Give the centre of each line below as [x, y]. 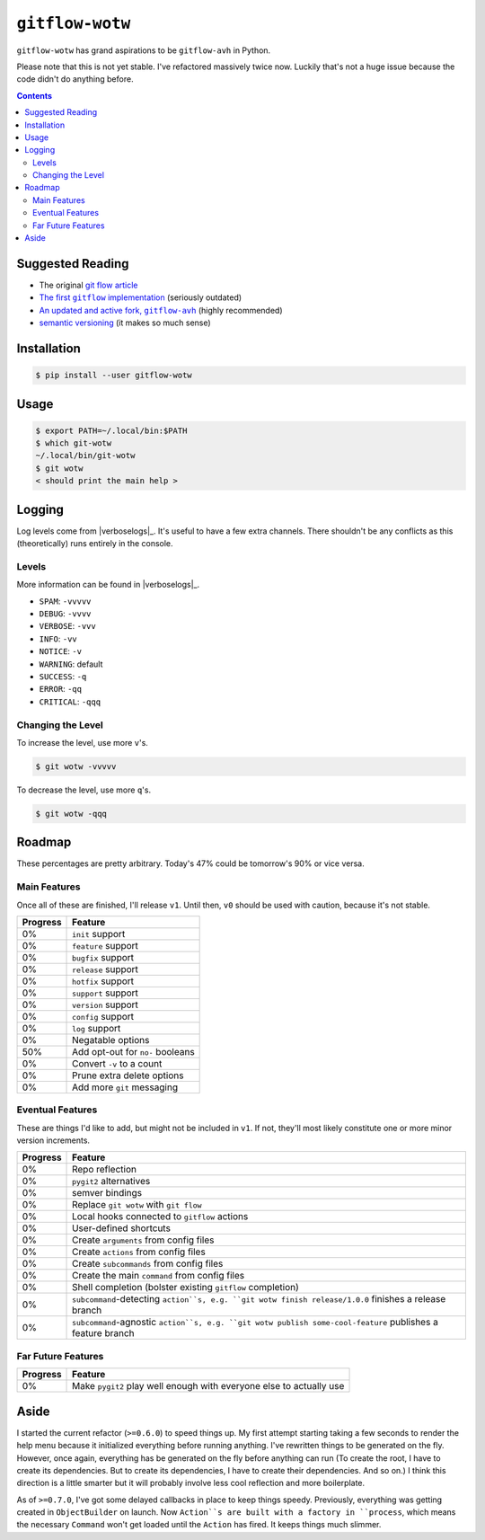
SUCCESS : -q [63, 677]
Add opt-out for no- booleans [133, 1051]
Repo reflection [104, 1170]
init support [99, 934]
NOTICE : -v [61, 651]
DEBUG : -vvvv [65, 614]
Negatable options [111, 1040]
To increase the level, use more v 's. [82, 742]
